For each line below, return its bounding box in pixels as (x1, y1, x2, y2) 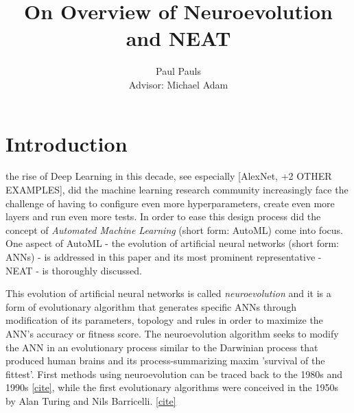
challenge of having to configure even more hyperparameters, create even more (5, 196, 335, 210)
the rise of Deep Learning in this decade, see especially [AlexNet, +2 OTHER (5, 169, 332, 183)
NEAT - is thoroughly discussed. (5, 263, 142, 277)
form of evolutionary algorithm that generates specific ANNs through (5, 299, 296, 314)
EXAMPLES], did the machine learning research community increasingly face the (5, 182, 349, 197)
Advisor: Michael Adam (128, 77, 228, 91)
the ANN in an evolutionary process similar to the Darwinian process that (5, 340, 318, 354)
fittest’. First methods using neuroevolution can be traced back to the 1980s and (5, 366, 343, 381)
